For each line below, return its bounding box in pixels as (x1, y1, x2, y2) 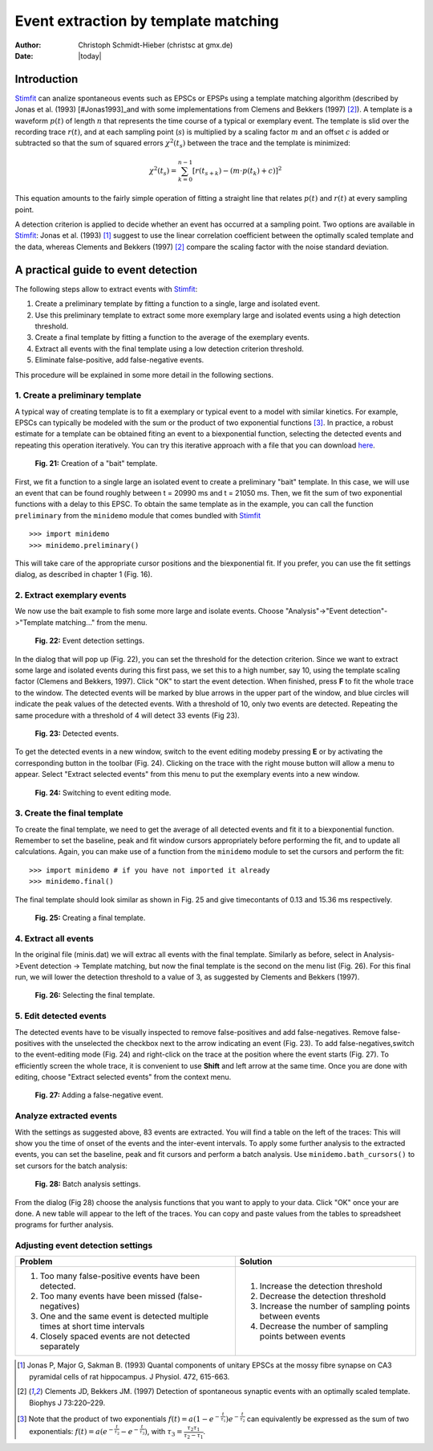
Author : (14, 40, 42, 50)
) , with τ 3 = (144, 1427, 183, 1438)
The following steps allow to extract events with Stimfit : (14, 284, 198, 293)
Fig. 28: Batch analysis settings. (34, 1179, 141, 1189)
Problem (19, 1256, 53, 1267)
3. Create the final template (14, 807, 123, 819)
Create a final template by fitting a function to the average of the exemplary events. (34, 333, 310, 342)
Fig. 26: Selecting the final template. (34, 991, 156, 1000)
